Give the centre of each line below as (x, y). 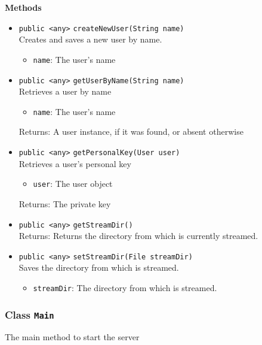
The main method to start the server (72, 337)
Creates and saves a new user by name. (90, 39)
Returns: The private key (65, 203)
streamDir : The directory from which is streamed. (125, 287)
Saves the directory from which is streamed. (99, 267)
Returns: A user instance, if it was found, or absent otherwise (131, 131)
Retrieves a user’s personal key (75, 163)
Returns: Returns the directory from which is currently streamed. (138, 236)
